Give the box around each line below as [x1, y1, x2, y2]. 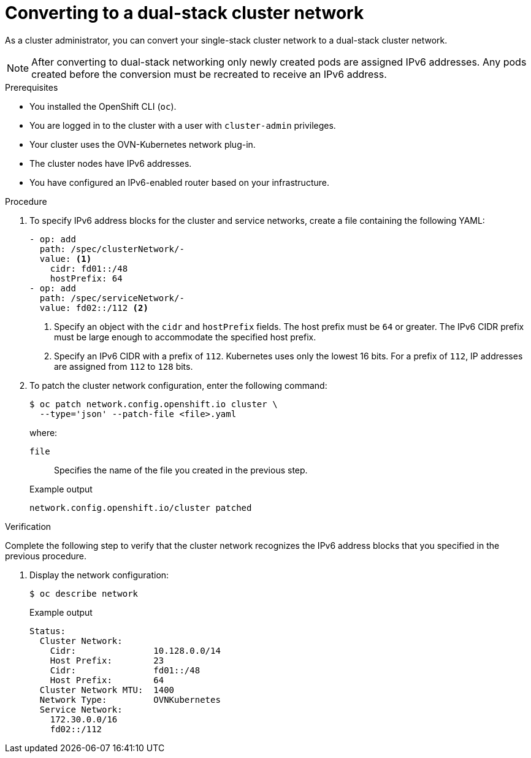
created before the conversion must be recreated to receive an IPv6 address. [31, 67, 387, 80]
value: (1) [39, 253, 92, 264]
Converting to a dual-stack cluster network [5, 2, 364, 23]
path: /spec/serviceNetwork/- [39, 293, 185, 303]
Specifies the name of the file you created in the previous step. [54, 464, 308, 475]
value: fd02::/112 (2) [39, 302, 148, 313]
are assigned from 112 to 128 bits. [54, 361, 193, 372]
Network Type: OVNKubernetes [39, 694, 221, 705]
